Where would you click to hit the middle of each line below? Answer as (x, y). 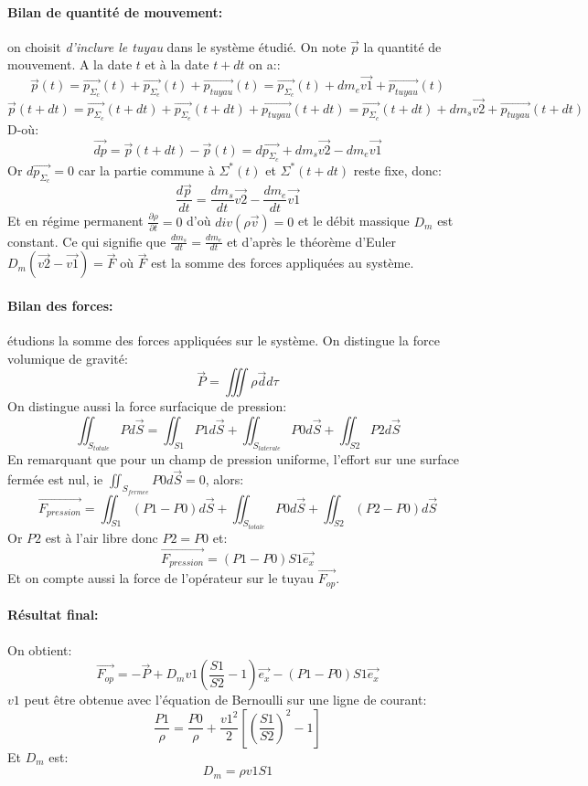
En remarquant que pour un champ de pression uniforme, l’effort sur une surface (233, 459)
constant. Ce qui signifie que (87, 241)
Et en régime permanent (75, 221)
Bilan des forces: (60, 306)
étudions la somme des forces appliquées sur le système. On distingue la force (224, 340)
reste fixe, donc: (397, 170)
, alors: (225, 479)
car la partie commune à (146, 170)
